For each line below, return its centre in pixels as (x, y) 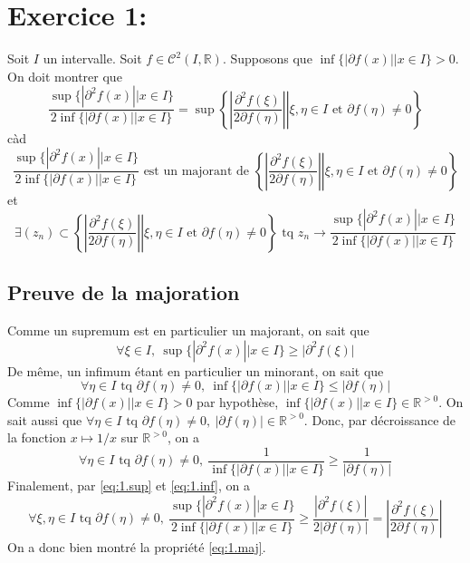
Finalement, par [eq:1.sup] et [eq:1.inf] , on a (129, 485)
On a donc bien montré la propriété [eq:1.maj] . (137, 547)
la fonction (37, 437)
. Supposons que (267, 58)
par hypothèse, (238, 402)
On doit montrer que (65, 76)
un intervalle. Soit (92, 58)
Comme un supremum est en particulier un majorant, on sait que (188, 330)
